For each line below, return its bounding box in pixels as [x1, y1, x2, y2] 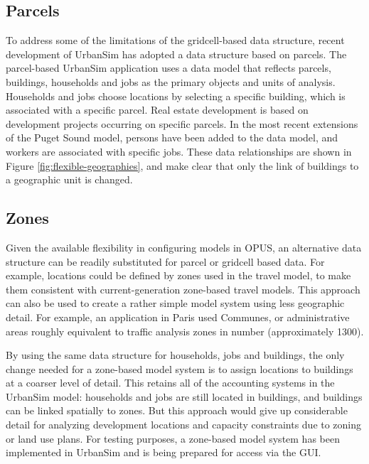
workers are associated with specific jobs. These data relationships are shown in [6, 144, 352, 158]
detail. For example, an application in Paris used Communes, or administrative [6, 309, 350, 324]
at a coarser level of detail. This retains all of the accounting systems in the [6, 375, 335, 390]
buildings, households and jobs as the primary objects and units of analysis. [6, 74, 336, 89]
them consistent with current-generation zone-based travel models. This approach [6, 281, 360, 296]
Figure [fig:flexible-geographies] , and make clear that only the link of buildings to [6, 158, 359, 173]
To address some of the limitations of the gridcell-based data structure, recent [6, 33, 345, 48]
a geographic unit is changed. [6, 172, 133, 187]
